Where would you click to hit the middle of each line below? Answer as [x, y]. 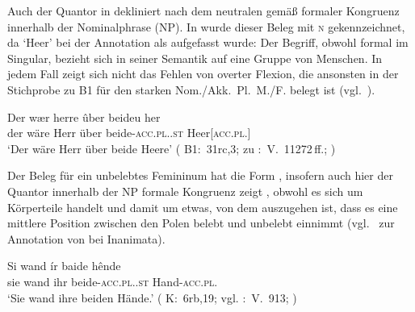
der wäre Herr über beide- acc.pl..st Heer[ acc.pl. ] [129, 133]
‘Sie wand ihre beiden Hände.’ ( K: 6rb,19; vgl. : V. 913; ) [152, 297]
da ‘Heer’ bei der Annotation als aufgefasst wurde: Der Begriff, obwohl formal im [208, 42]
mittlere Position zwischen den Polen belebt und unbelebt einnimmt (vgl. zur [201, 223]
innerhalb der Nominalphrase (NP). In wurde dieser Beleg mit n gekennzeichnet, [206, 26]
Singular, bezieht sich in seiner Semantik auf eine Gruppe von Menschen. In [195, 58]
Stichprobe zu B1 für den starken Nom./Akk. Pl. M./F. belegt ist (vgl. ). [191, 89]
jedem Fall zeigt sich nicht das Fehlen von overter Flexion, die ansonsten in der [203, 74]
